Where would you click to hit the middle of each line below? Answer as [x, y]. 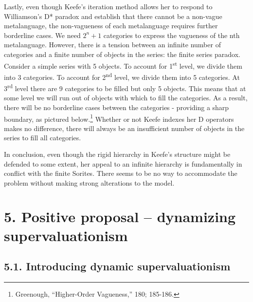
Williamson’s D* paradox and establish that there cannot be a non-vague [113, 16]
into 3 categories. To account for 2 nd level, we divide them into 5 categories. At [122, 76]
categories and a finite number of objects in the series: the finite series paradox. [122, 54]
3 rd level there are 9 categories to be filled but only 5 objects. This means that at [125, 87]
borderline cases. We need [42, 35]
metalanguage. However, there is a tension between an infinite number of [112, 45]
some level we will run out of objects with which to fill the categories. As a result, [126, 98]
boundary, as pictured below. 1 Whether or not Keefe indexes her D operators [119, 118]
